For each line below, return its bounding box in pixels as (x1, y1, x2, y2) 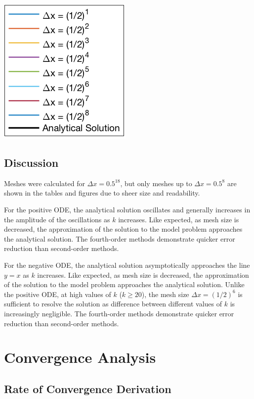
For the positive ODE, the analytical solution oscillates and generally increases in (4, 204, 251, 214)
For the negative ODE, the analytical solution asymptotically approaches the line (4, 259, 250, 270)
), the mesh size (141, 289, 189, 299)
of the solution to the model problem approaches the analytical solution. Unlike (4, 279, 245, 290)
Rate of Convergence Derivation (4, 381, 171, 396)
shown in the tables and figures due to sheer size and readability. (4, 188, 200, 198)
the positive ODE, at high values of (4, 289, 111, 299)
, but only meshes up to (120, 178, 192, 188)
